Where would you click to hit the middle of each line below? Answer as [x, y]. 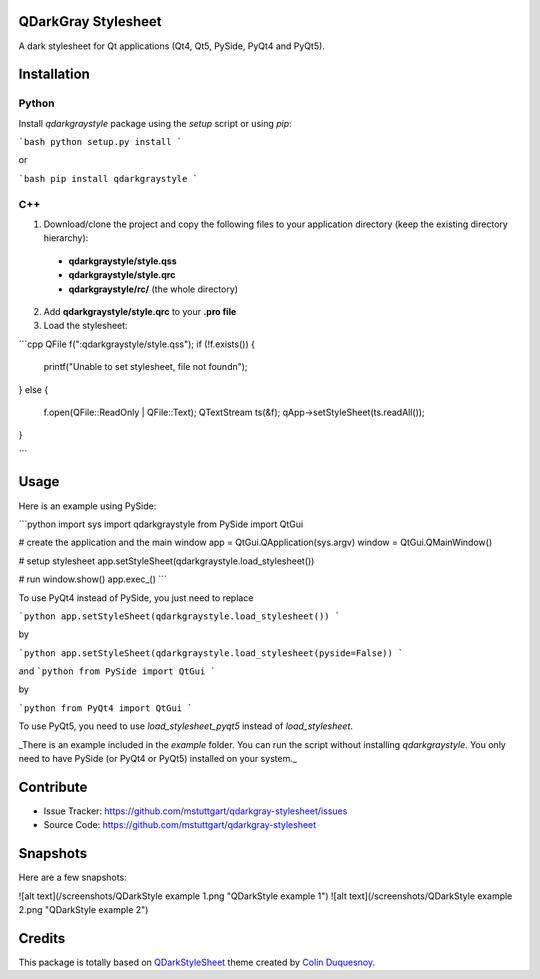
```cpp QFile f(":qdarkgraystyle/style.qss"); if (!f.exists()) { [136, 344]
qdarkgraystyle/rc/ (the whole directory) [153, 289]
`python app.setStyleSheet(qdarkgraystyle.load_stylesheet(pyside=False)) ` [211, 653]
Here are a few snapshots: [72, 877]
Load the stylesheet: [86, 326]
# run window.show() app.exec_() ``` [92, 579]
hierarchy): [66, 238]
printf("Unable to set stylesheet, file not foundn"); [146, 367]
